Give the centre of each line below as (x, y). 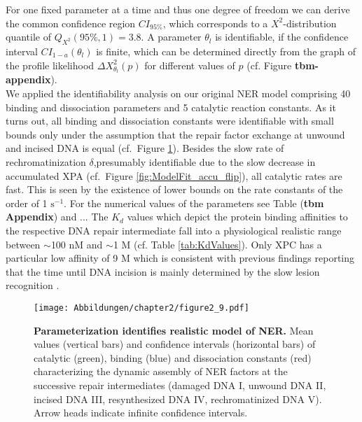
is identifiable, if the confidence (282, 37)
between (23, 244)
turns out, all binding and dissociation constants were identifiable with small (170, 121)
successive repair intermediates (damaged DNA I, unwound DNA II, (180, 385)
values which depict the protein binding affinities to (237, 217)
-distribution (310, 23)
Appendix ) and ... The (57, 217)
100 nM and (77, 244)
